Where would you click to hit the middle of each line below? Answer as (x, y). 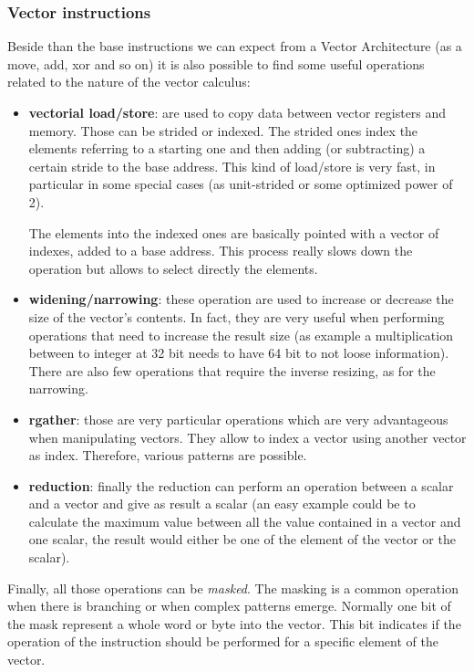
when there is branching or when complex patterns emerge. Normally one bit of (229, 606)
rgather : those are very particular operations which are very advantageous (238, 419)
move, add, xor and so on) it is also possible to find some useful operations (216, 63)
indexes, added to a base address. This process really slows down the (221, 251)
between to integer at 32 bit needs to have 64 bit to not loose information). (239, 353)
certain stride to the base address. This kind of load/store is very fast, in (232, 166)
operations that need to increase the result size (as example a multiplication (241, 335)
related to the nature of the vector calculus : (129, 82)
